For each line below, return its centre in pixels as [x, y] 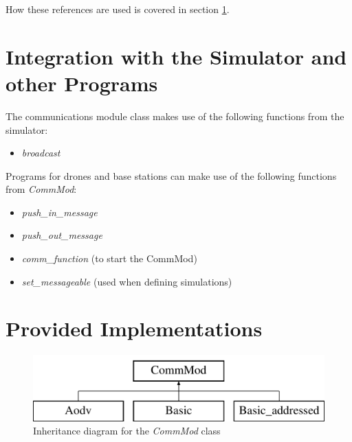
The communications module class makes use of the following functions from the [175, 116]
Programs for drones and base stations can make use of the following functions [171, 175]
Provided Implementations [134, 328]
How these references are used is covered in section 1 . [118, 9]
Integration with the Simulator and [176, 56]
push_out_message [62, 235]
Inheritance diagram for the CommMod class [127, 431]
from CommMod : [41, 189]
